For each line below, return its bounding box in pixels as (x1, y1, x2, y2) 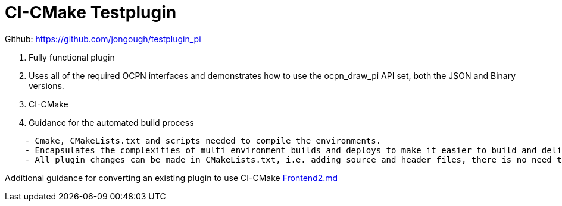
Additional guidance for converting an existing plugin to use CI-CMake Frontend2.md (5, 172, 338, 183)
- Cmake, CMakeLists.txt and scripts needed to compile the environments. (24, 135, 382, 145)
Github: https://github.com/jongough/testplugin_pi (5, 33, 201, 44)
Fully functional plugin (29, 52, 115, 62)
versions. (29, 80, 64, 91)
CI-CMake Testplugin (5, 2, 177, 23)
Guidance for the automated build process (29, 117, 194, 128)
